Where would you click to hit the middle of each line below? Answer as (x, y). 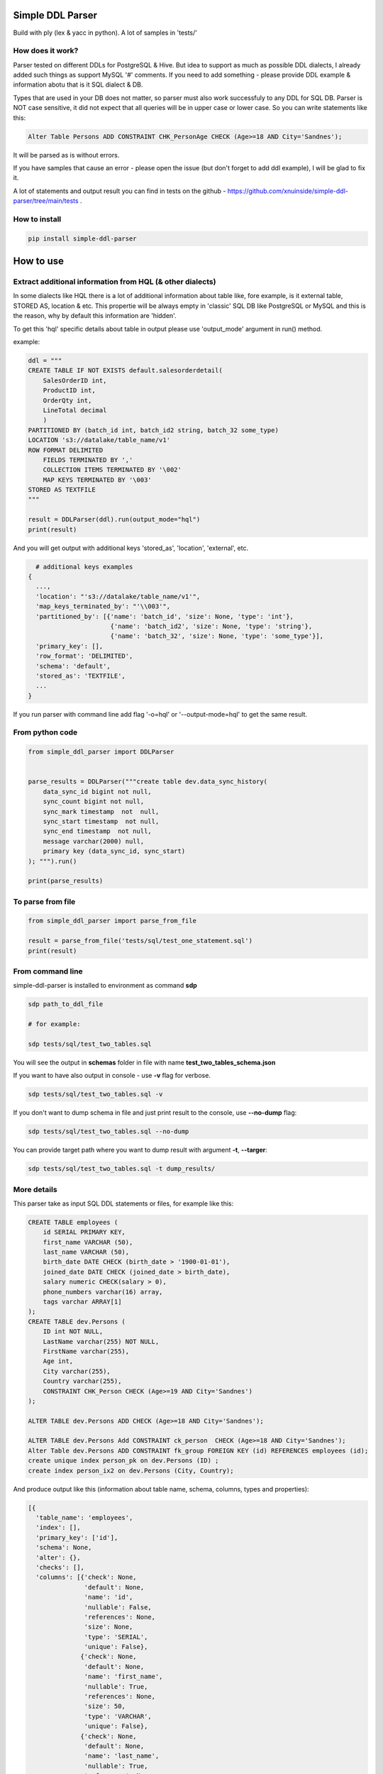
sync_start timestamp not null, (101, 821)
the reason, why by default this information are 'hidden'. (95, 316)
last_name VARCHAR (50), (86, 1252)
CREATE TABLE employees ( (73, 1222)
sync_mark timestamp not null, (101, 811)
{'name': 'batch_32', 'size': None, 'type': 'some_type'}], (217, 636)
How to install (37, 219)
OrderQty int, (67, 400)
